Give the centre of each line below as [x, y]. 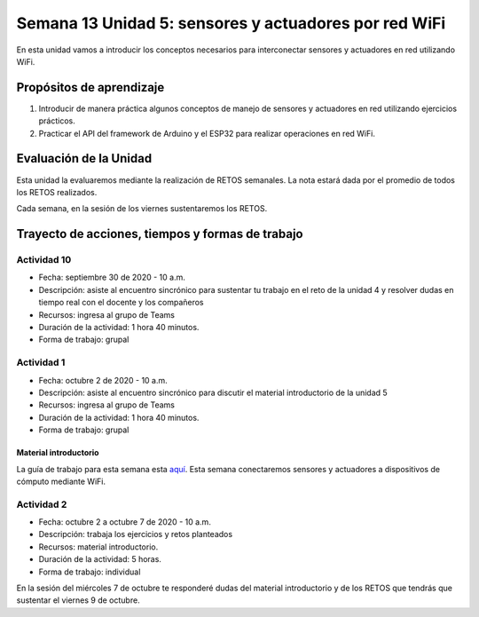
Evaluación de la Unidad [84, 158]
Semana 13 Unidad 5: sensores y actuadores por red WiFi [231, 23]
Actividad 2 [42, 504]
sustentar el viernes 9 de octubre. [79, 600]
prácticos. [57, 121]
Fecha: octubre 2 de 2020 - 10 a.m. [103, 380]
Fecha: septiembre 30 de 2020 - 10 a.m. [112, 277]
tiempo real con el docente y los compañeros [121, 303]
